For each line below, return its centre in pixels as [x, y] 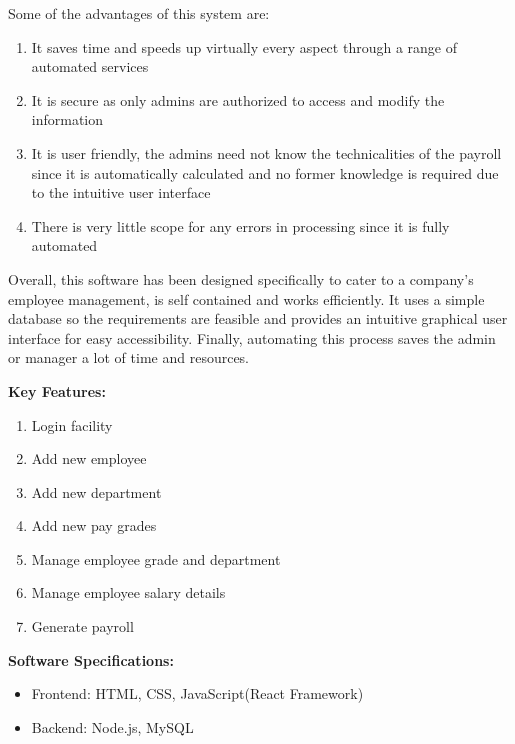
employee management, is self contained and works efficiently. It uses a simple [246, 298]
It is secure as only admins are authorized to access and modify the [238, 99]
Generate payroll [82, 626]
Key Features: [57, 390]
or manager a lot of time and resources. [129, 357]
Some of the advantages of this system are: [139, 13]
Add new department [96, 491]
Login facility [72, 424]
